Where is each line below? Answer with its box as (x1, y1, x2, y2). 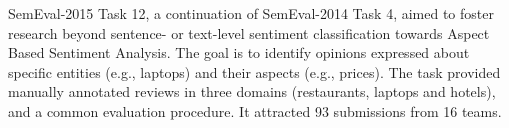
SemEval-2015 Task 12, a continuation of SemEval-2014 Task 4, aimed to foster (8, 3, 494, 23)
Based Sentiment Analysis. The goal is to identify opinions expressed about (8, 42, 470, 63)
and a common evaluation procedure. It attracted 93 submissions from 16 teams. (8, 100, 502, 121)
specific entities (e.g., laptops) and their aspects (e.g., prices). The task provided (8, 61, 501, 82)
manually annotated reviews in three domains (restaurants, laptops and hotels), (8, 81, 496, 102)
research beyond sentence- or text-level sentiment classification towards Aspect (8, 22, 490, 43)
